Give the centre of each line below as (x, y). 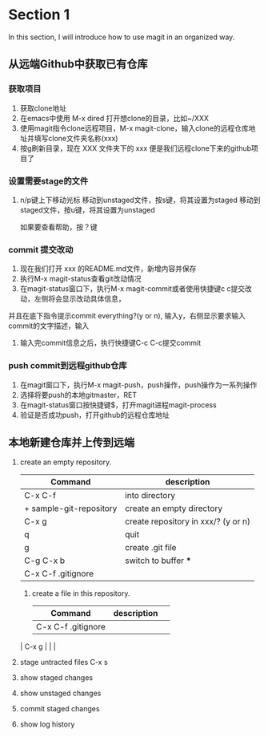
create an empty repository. (66, 462)
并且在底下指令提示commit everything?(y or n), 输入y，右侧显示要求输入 (127, 316)
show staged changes (56, 678)
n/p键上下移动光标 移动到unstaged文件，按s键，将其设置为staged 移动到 (140, 200)
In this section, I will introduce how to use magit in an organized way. (122, 37)
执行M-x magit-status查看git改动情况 (80, 279)
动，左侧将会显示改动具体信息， (72, 299)
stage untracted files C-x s (64, 662)
